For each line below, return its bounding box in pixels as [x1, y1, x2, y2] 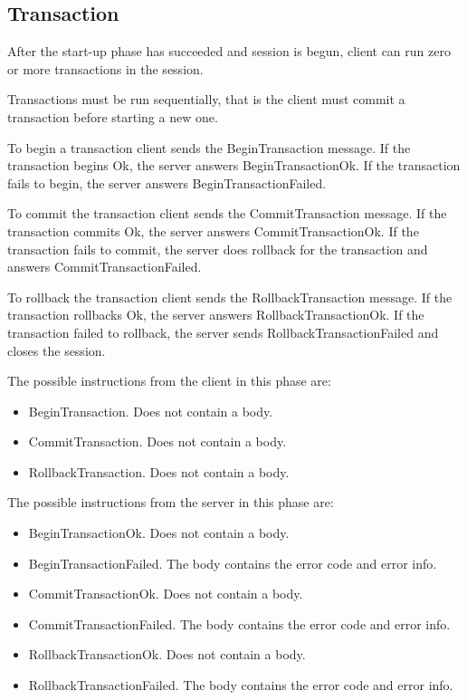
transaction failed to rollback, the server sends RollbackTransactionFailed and [7, 322, 439, 341]
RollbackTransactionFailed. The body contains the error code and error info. [28, 676, 453, 695]
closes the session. [7, 340, 106, 360]
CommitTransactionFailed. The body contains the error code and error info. [28, 614, 451, 633]
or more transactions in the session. [7, 59, 204, 78]
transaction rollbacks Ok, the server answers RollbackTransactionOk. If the [7, 305, 424, 324]
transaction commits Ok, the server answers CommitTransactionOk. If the [7, 221, 419, 240]
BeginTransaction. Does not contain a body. [28, 401, 273, 420]
